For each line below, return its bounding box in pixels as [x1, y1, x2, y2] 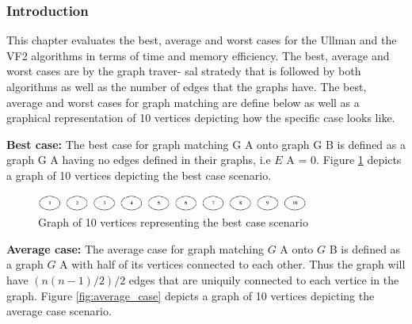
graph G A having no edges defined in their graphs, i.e [6, 151, 271, 168]
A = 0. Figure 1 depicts [286, 151, 402, 168]
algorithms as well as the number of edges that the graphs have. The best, [6, 78, 367, 94]
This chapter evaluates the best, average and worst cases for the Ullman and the [6, 32, 397, 48]
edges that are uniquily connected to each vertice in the [128, 272, 399, 288]
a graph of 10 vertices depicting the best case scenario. [6, 166, 272, 183]
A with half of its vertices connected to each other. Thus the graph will [59, 256, 406, 273]
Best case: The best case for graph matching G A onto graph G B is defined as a [6, 135, 406, 152]
